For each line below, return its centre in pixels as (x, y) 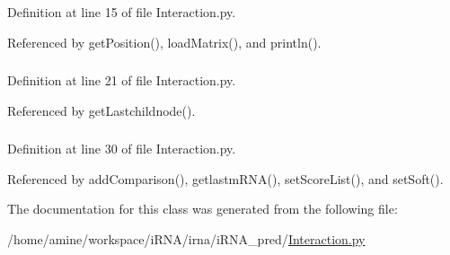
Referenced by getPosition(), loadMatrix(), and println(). (164, 42)
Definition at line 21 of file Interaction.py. (122, 80)
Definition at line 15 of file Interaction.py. (122, 12)
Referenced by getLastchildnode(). (101, 110)
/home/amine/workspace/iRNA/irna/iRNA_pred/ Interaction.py (186, 239)
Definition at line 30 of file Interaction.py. (122, 149)
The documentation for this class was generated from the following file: (203, 209)
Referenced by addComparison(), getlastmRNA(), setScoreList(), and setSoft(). (225, 178)
